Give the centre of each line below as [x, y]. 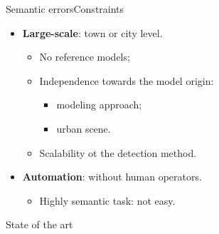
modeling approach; [99, 105]
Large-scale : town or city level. [92, 32]
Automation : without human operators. [112, 177]
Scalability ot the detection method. [118, 152]
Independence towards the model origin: [127, 80]
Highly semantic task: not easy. [107, 200]
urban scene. [84, 128]
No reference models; [85, 57]
